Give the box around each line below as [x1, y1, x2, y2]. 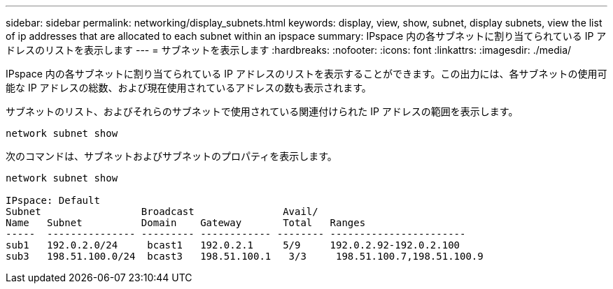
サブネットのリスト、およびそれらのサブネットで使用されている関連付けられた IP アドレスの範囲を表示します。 [6, 105, 519, 117]
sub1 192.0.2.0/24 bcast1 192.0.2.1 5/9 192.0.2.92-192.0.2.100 [6, 239, 460, 251]
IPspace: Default [6, 195, 100, 206]
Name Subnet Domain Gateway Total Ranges [6, 217, 366, 228]
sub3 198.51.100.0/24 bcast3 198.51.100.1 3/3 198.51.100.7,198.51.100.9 [6, 251, 484, 262]
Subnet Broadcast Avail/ [6, 206, 318, 217]
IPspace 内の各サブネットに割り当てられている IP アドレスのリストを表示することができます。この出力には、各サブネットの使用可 [6, 68, 607, 80]
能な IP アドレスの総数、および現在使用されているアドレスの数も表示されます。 [6, 82, 372, 94]
